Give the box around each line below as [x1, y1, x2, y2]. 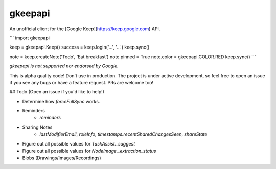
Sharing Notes [22, 124, 53, 130]
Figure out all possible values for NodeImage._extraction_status [22, 148, 156, 154]
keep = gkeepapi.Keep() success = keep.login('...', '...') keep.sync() [9, 44, 150, 51]
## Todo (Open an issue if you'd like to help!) [9, 89, 105, 95]
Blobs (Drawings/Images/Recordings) [22, 155, 102, 161]
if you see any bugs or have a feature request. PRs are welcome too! [9, 79, 154, 85]
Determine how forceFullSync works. [22, 98, 100, 104]
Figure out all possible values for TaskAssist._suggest [22, 140, 135, 147]
